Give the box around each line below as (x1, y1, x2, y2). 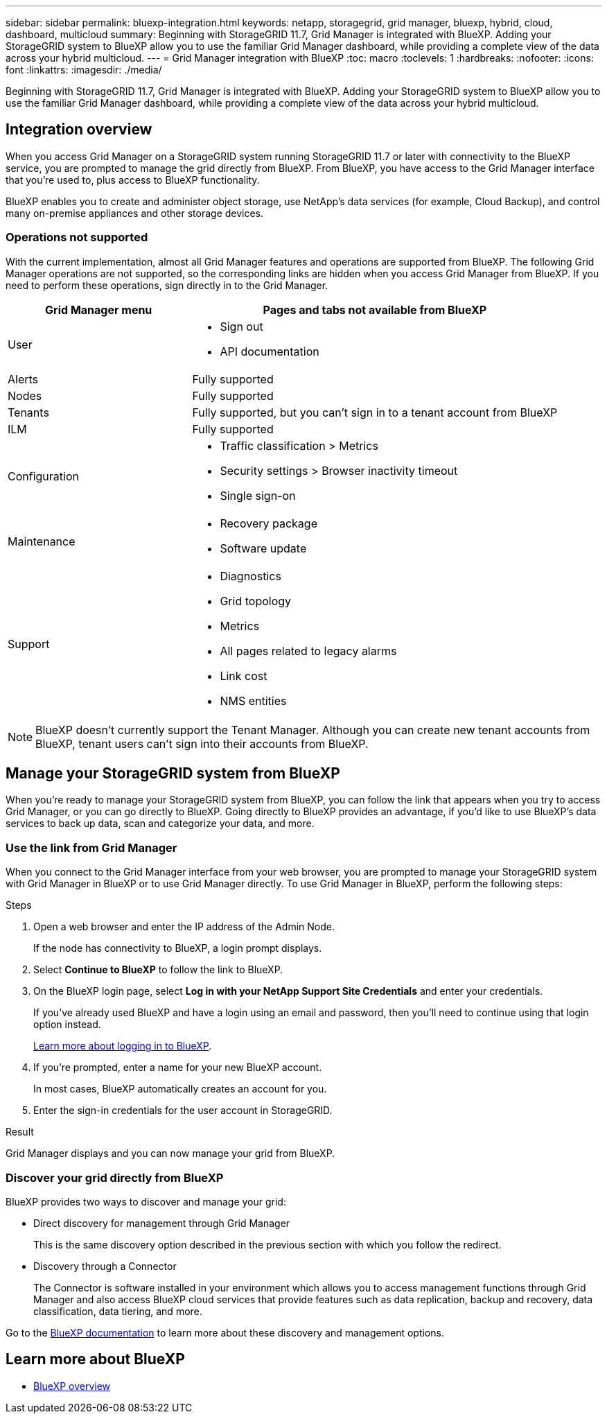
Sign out (220, 319, 263, 333)
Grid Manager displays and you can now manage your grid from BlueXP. (6, 1147, 335, 1160)
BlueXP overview (33, 1379, 111, 1392)
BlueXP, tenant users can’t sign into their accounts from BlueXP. (35, 736, 369, 751)
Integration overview (6, 121, 152, 139)
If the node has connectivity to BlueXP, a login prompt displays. (33, 942, 322, 955)
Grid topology (220, 593, 292, 608)
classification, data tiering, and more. (33, 1305, 202, 1317)
